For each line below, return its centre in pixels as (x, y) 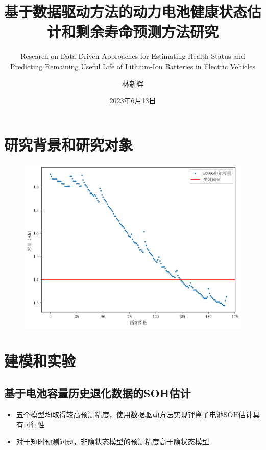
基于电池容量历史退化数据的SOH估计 (98, 393)
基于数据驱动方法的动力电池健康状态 (126, 12)
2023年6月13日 (133, 101)
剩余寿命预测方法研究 (147, 31)
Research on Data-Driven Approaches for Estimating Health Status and (133, 56)
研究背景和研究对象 (69, 144)
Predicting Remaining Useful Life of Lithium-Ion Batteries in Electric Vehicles (133, 66)
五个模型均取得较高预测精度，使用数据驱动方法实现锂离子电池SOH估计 (134, 414)
